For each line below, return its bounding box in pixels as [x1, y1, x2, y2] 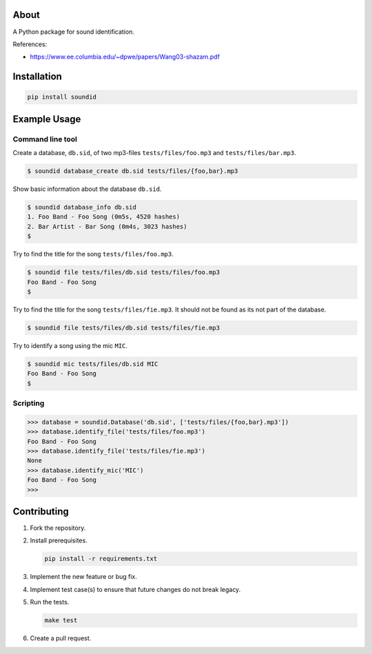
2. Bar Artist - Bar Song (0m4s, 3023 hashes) [27, 223, 187, 230]
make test [44, 617, 78, 624]
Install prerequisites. [30, 536, 87, 544]
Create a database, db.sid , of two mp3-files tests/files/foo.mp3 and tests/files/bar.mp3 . [12, 149, 296, 157]
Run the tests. [30, 598, 70, 606]
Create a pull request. [30, 634, 92, 642]
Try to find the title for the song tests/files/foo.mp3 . [12, 250, 174, 258]
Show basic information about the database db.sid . [12, 185, 162, 193]
